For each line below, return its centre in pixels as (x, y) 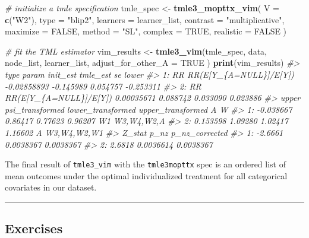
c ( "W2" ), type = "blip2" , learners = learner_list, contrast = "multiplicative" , (145, 19)
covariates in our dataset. (51, 187)
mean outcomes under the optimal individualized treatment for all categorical (146, 175)
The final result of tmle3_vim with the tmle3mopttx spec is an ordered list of (145, 164)
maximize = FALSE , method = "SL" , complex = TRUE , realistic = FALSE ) (146, 31)
